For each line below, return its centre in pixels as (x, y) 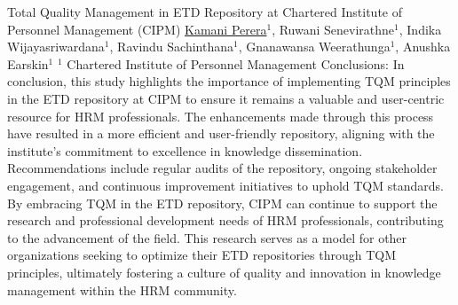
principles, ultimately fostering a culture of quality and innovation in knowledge (224, 272)
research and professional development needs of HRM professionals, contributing (225, 220)
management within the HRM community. (122, 289)
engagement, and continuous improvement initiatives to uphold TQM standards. (225, 185)
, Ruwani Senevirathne (333, 29)
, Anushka (423, 47)
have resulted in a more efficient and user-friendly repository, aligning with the (221, 133)
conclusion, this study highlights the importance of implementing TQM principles (229, 81)
